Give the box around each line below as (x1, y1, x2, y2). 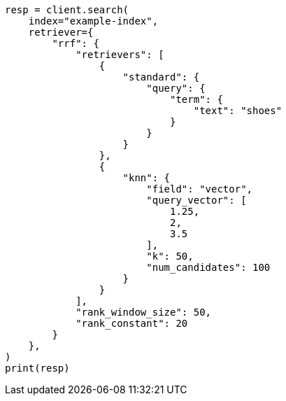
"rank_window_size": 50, (76, 307, 212, 318)
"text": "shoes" (193, 105, 283, 116)
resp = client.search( (5, 4, 129, 15)
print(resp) (5, 363, 70, 374)
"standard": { (122, 71, 200, 83)
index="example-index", (28, 15, 159, 27)
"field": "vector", (146, 183, 253, 195)
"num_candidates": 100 (146, 262, 271, 273)
